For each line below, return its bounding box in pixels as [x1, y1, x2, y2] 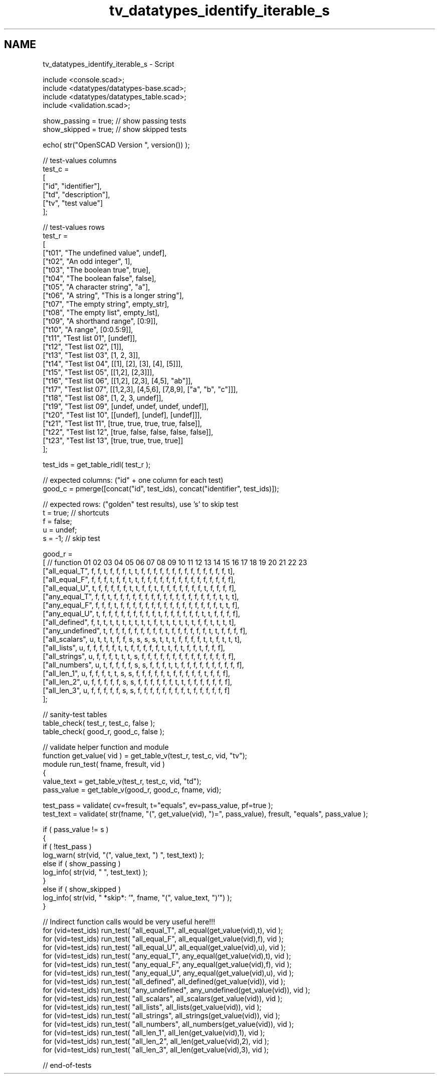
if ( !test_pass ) [43, 842, 92, 851]
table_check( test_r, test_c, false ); [43, 718, 155, 727]
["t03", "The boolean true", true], [43, 265, 151, 274]
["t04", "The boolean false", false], [43, 274, 156, 283]
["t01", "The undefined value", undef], [43, 248, 167, 257]
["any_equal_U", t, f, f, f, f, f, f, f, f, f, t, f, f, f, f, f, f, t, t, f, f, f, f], [43, 609, 240, 618]
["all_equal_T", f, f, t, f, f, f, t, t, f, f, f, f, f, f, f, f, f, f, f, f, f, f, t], [43, 566, 235, 575]
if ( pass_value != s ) [43, 825, 109, 834]
